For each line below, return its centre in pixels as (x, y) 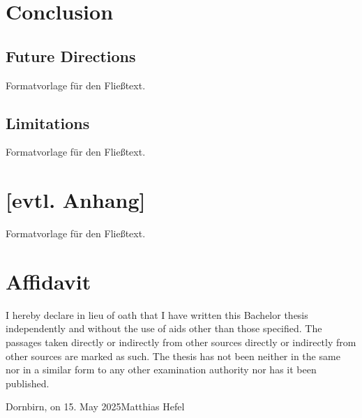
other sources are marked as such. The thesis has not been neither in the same (173, 356)
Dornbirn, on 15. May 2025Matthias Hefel (95, 406)
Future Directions (71, 55)
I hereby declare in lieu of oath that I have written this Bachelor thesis (157, 314)
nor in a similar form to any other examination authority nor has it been (161, 370)
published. (28, 383)
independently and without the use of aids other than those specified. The (164, 328)
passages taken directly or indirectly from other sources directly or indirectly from (181, 342)
